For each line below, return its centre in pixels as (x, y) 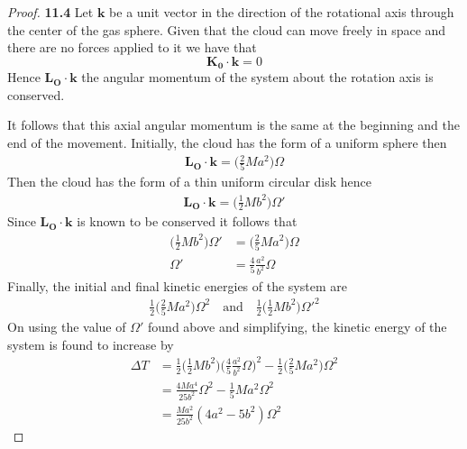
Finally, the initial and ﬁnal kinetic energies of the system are (177, 285)
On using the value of (67, 327)
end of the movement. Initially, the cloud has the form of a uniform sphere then (227, 143)
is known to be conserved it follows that (187, 221)
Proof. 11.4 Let (50, 12)
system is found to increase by (91, 344)
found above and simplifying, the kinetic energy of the (298, 327)
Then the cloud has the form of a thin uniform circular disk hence (189, 182)
